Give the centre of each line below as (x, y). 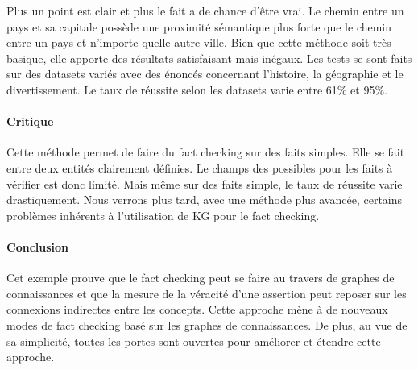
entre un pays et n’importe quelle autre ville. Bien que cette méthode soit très (199, 42)
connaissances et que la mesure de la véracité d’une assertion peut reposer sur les (207, 293)
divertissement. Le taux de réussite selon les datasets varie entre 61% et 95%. (197, 89)
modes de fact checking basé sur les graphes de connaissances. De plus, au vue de (207, 324)
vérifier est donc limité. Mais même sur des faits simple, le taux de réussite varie (205, 183)
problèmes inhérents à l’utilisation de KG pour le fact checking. (163, 215)
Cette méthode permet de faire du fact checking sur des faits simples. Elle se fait (206, 152)
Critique (30, 121)
